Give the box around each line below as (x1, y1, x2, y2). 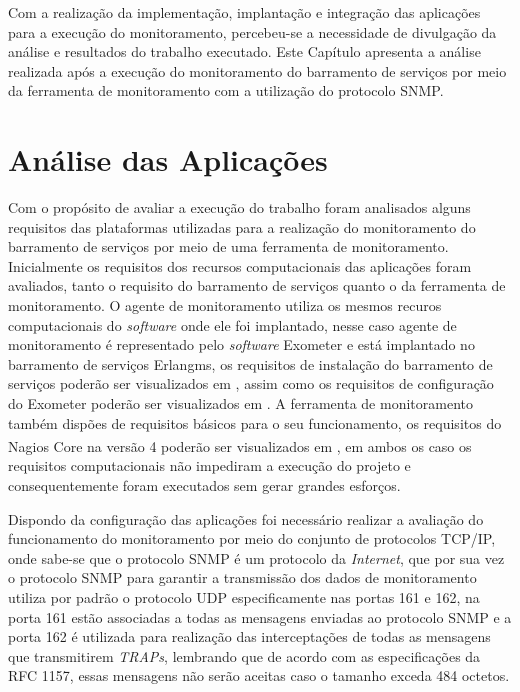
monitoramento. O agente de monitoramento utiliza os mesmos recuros (8, 295, 442, 316)
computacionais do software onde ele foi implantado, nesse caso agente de (8, 314, 457, 335)
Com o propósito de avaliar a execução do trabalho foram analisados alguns (8, 197, 471, 218)
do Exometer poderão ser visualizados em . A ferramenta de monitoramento (8, 393, 473, 414)
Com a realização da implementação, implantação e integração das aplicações (8, 2, 481, 22)
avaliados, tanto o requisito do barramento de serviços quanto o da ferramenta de (8, 275, 506, 296)
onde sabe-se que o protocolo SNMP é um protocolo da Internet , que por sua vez (8, 547, 505, 568)
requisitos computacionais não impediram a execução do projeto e (8, 455, 411, 476)
